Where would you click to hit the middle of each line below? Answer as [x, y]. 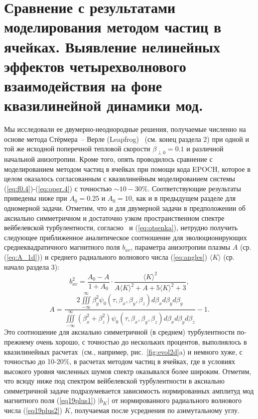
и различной [205, 149]
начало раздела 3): [32, 266]
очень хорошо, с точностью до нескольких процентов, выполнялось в [141, 341]
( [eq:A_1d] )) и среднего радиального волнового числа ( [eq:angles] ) [106, 256]
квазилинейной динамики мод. [104, 105]
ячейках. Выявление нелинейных [112, 46]
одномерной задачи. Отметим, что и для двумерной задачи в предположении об [125, 208]
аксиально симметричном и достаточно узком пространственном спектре [114, 217]
